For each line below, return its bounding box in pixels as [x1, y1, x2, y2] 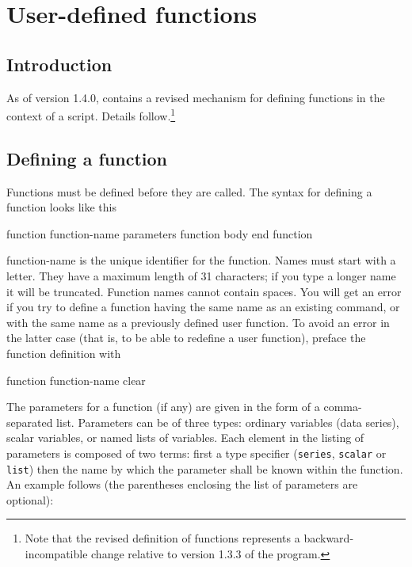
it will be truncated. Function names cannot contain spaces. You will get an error [6, 283, 402, 299]
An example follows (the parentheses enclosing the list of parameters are [6, 476, 358, 493]
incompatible [25, 546, 88, 562]
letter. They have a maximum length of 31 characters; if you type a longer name [6, 268, 396, 283]
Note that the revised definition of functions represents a [25, 530, 300, 546]
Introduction [6, 51, 113, 76]
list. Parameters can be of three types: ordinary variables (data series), [56, 413, 399, 430]
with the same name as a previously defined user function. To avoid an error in [6, 314, 390, 330]
